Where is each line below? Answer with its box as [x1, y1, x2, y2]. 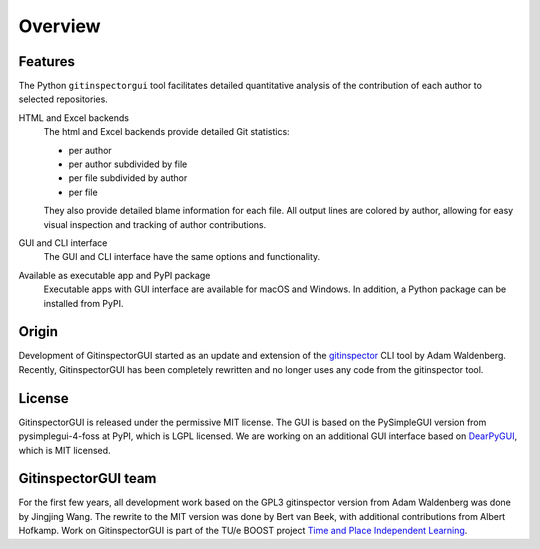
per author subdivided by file [68, 158, 188, 170]
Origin [18, 323, 59, 340]
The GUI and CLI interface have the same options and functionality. [43, 251, 321, 263]
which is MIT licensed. [18, 444, 111, 456]
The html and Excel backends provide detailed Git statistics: [43, 126, 290, 138]
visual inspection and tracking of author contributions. [43, 218, 267, 230]
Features [18, 53, 75, 70]
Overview [18, 15, 101, 37]
